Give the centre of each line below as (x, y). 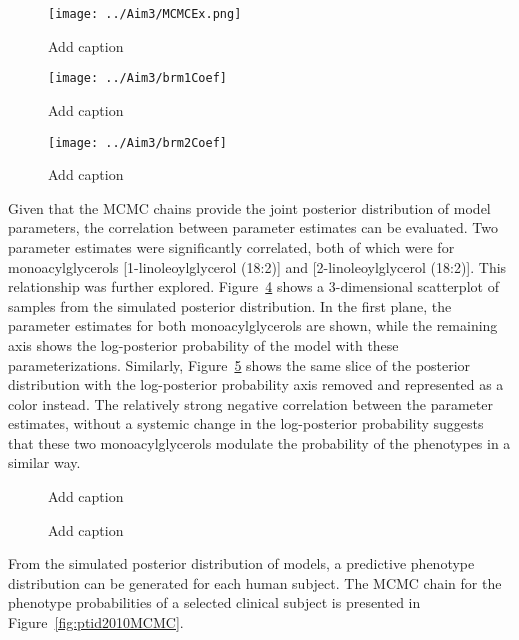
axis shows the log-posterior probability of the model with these (203, 344)
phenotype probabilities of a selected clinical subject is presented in (214, 602)
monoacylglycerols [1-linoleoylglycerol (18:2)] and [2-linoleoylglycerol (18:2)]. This (257, 266)
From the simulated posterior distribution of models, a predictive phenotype (241, 563)
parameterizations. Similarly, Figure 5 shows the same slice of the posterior (239, 364)
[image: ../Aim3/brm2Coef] (137, 142)
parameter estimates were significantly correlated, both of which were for (231, 246)
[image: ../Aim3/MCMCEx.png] (145, 14)
